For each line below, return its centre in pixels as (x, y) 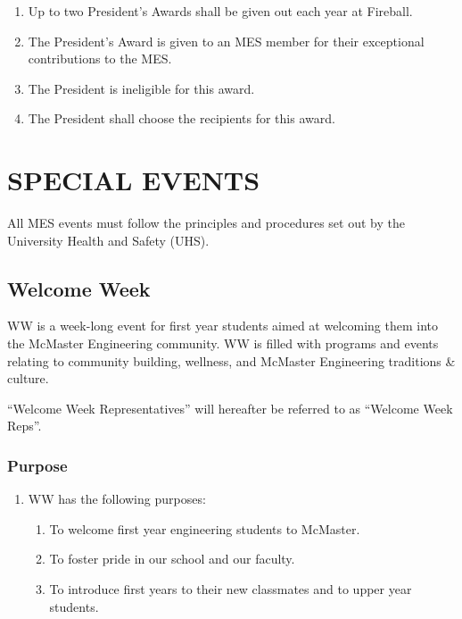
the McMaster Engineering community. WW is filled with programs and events (223, 343)
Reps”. (25, 426)
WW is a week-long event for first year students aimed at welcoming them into (223, 326)
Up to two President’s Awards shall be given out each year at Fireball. (220, 11)
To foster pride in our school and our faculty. (172, 559)
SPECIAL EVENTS (134, 180)
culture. (28, 378)
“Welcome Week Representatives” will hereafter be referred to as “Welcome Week (230, 408)
